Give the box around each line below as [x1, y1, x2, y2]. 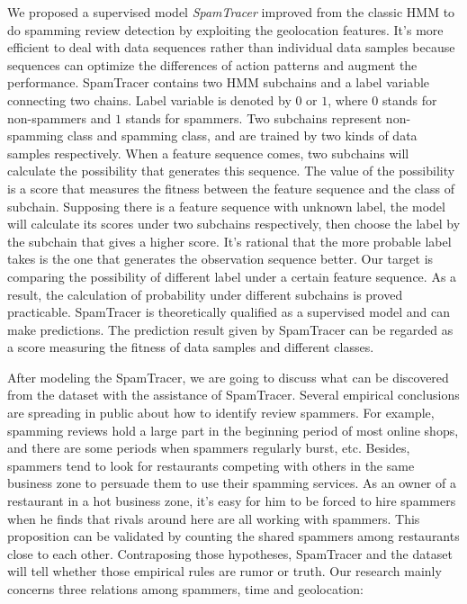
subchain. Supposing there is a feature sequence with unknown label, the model [7, 196, 445, 215]
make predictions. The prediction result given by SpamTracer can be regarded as [7, 320, 454, 338]
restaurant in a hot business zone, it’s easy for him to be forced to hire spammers [7, 491, 456, 510]
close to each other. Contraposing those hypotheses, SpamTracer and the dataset [7, 544, 453, 563]
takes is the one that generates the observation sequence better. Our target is [7, 249, 434, 268]
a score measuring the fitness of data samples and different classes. [7, 338, 374, 356]
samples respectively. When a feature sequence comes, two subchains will [7, 143, 409, 162]
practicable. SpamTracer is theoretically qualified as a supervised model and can [7, 302, 451, 321]
